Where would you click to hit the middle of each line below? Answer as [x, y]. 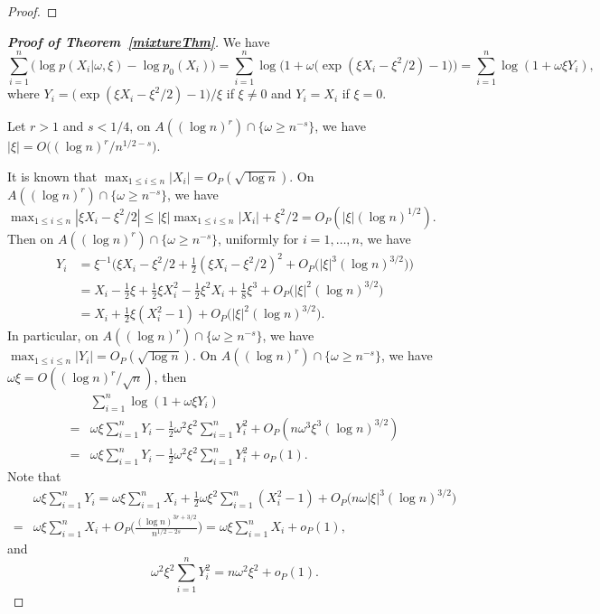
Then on [31, 238]
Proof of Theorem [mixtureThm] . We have [139, 41]
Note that [34, 476]
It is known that [52, 176]
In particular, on [53, 335]
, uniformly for [258, 238]
